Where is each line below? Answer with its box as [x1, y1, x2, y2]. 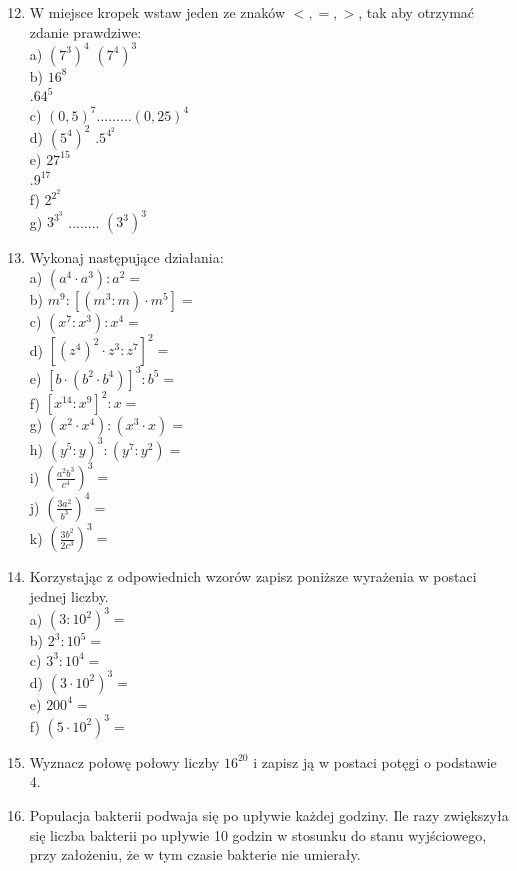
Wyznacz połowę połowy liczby [29, 751, 220, 772]
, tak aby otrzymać [358, 2, 475, 22]
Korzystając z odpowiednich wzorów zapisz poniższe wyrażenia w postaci [29, 566, 477, 587]
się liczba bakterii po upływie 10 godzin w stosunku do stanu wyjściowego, [29, 824, 487, 845]
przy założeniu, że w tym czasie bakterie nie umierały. [29, 844, 361, 865]
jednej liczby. [29, 586, 109, 606]
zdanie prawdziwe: [29, 21, 142, 42]
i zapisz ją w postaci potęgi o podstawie [253, 751, 497, 772]
